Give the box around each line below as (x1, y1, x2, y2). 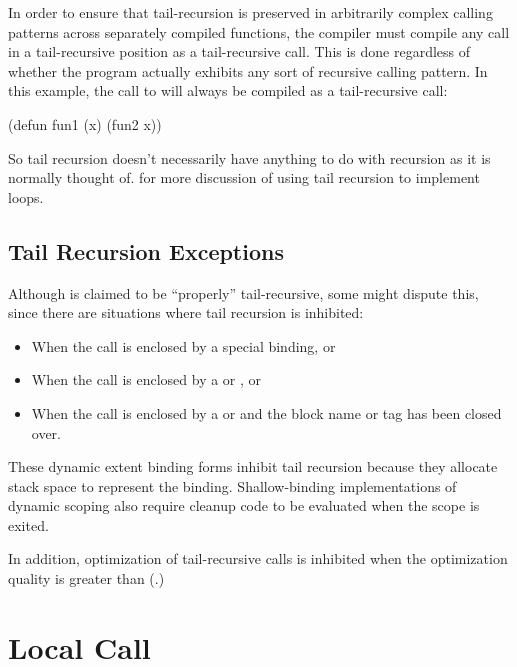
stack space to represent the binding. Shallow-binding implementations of (8, 475, 457, 496)
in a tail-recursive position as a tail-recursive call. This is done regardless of (8, 41, 471, 62)
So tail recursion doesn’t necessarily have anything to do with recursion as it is (8, 147, 491, 168)
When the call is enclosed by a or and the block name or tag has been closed (31, 402, 502, 423)
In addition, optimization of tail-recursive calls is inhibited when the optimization (8, 548, 508, 569)
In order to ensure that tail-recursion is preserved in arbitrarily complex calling (8, 2, 493, 22)
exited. (8, 514, 49, 535)
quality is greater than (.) (8, 568, 165, 589)
